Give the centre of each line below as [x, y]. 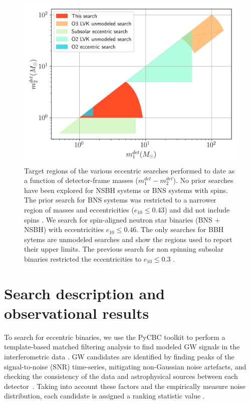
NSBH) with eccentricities [64, 229]
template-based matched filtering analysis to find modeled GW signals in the [122, 347]
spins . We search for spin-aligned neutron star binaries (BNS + [122, 219]
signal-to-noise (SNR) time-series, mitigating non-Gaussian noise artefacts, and [125, 366]
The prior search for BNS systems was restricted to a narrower [120, 200]
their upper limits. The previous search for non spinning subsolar [124, 249]
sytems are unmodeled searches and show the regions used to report [128, 239]
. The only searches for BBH [180, 229]
